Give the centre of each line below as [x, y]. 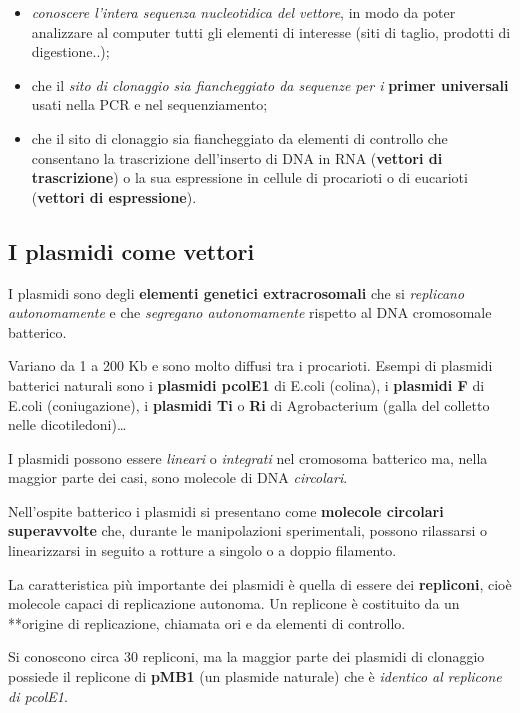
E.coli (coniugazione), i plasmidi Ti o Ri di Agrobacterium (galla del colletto [249, 404]
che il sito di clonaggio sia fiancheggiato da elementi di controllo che [239, 137]
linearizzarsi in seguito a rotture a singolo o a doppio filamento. [202, 550]
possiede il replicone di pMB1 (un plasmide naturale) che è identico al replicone [255, 676]
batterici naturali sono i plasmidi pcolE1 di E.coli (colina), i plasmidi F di [246, 384]
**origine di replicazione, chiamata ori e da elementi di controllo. [207, 622]
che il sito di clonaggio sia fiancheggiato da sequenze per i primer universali [270, 84]
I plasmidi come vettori [131, 250]
